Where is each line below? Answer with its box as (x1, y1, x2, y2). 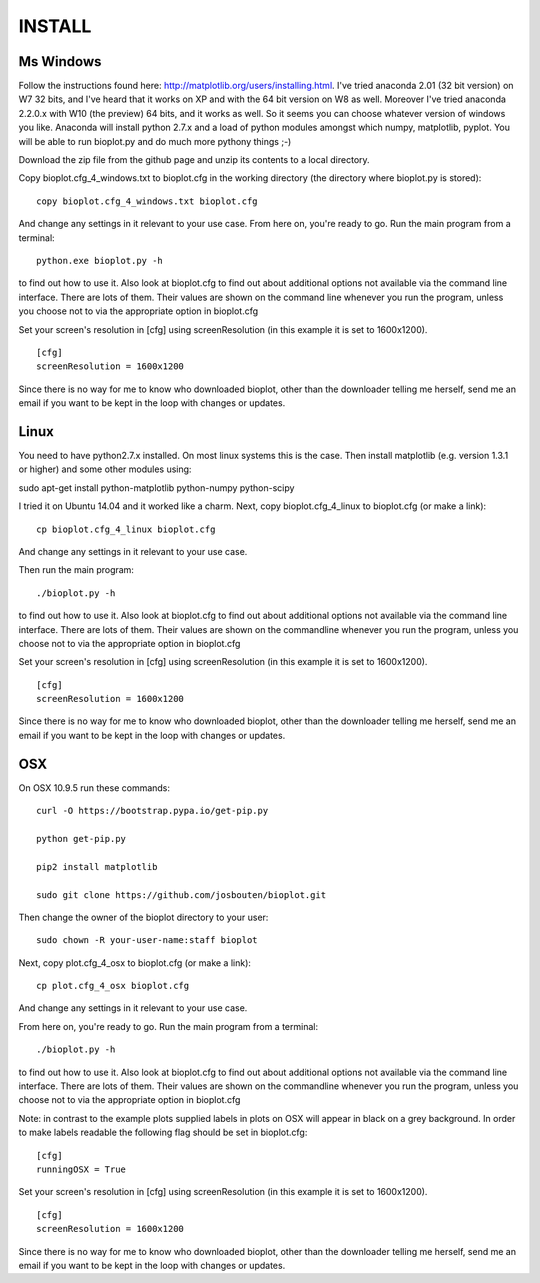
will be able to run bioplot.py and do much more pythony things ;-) (18, 135, 292, 147)
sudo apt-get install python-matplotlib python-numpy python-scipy (18, 481, 295, 494)
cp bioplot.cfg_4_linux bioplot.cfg (36, 523, 216, 535)
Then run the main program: (18, 564, 135, 576)
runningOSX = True (36, 1163, 127, 1175)
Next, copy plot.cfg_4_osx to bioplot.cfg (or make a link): (18, 956, 252, 969)
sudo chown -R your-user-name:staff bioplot (36, 935, 259, 946)
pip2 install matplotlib (36, 861, 158, 872)
